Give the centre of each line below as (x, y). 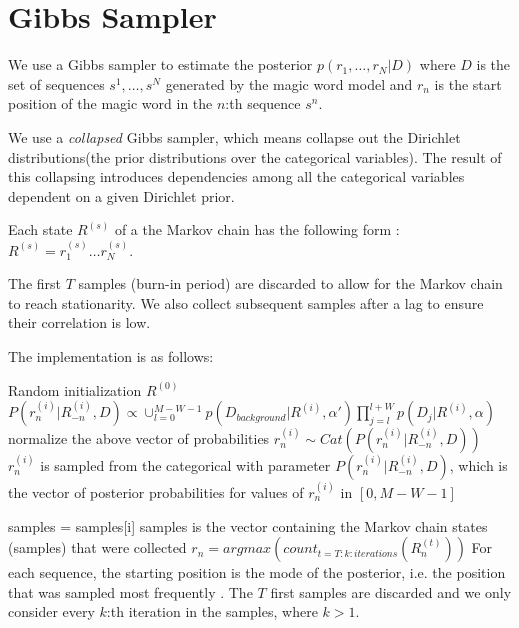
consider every (51, 611)
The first (35, 283)
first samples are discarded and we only (391, 591)
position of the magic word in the (110, 103)
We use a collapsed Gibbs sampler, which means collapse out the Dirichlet (234, 136)
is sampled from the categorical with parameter (185, 465)
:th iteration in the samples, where (212, 611)
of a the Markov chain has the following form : (257, 229)
